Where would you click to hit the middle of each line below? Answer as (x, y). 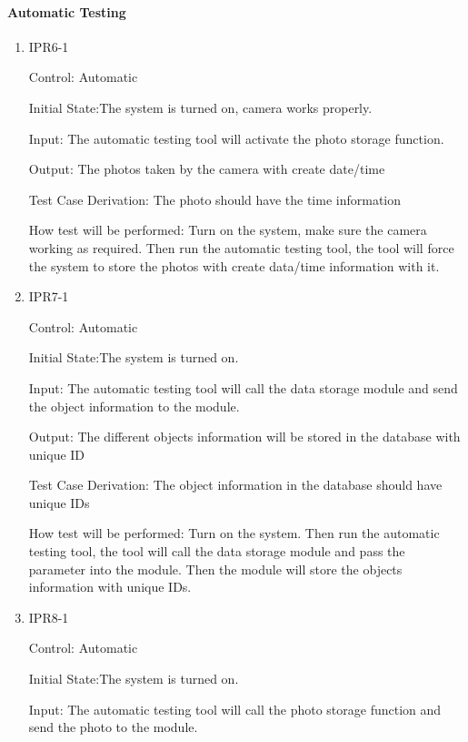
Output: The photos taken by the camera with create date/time (207, 169)
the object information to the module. (134, 406)
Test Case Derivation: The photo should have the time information (215, 199)
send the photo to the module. (113, 727)
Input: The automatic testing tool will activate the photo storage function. (236, 138)
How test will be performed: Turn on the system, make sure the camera (228, 230)
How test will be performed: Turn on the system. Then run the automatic (234, 533)
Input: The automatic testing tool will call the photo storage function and (235, 709)
